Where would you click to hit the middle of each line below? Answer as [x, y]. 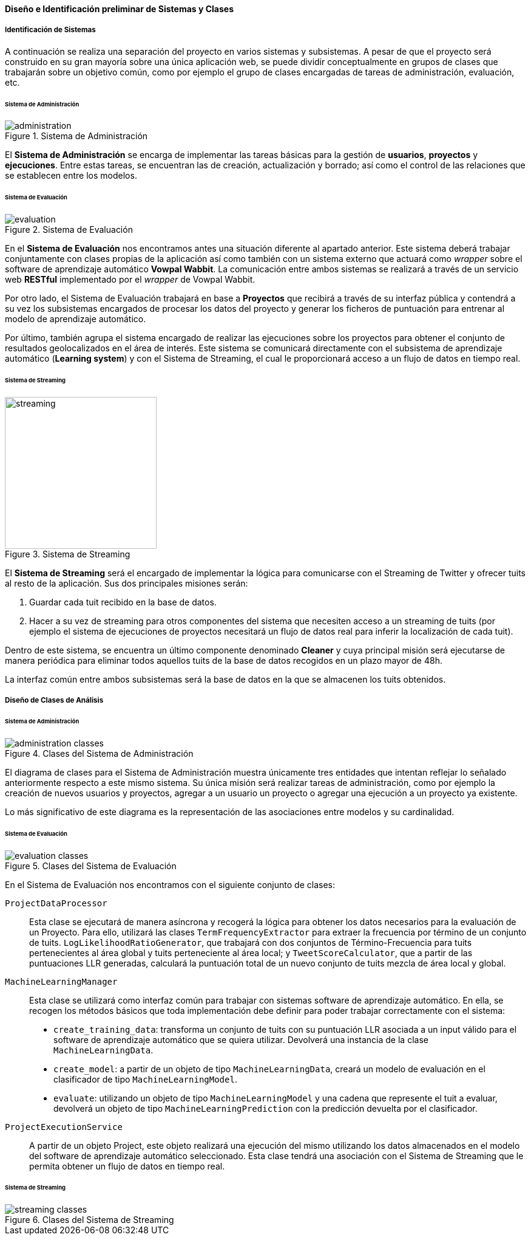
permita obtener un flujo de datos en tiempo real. [127, 1166]
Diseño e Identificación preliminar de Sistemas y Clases [119, 9]
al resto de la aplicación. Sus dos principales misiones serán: [127, 583]
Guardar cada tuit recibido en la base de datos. [123, 602]
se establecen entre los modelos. [71, 176]
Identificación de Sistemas [50, 30]
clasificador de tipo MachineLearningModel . [145, 1079]
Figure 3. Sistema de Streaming [68, 554]
